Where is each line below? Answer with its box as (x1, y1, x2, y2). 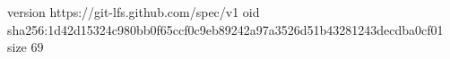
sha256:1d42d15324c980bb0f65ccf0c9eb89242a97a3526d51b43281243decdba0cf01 (7, 20, 444, 38)
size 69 (7, 38, 44, 56)
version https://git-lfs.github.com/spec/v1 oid (7, 3, 260, 21)
